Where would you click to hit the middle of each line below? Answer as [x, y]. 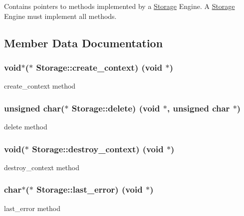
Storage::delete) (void [116, 108]
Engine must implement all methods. [60, 16]
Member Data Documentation [84, 43]
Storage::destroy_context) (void [98, 149]
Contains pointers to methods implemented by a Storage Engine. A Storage [120, 6]
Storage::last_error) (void [90, 189]
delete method [26, 126]
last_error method [32, 208]
